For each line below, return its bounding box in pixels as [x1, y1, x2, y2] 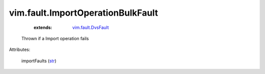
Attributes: [9, 47, 30, 52]
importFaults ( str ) [21, 58, 56, 64]
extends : [33, 25, 53, 30]
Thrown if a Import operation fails [21, 35, 89, 41]
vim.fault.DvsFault [72, 25, 109, 30]
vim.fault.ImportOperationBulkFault [9, 7, 158, 18]
